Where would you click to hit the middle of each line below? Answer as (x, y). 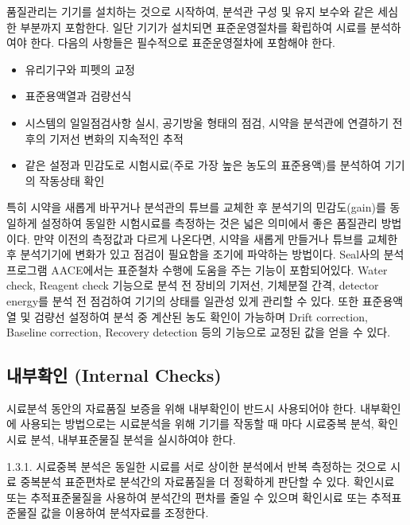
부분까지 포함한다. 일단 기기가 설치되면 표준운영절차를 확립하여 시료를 (193, 27)
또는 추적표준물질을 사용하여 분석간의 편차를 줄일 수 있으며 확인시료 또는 (187, 497)
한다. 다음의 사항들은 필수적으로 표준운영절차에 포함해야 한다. (183, 43)
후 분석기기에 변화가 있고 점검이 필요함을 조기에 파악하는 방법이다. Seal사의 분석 (205, 254)
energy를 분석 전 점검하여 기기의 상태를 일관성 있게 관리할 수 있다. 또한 (183, 300)
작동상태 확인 (72, 180)
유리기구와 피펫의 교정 (80, 69)
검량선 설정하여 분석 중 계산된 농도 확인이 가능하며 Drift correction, (201, 316)
